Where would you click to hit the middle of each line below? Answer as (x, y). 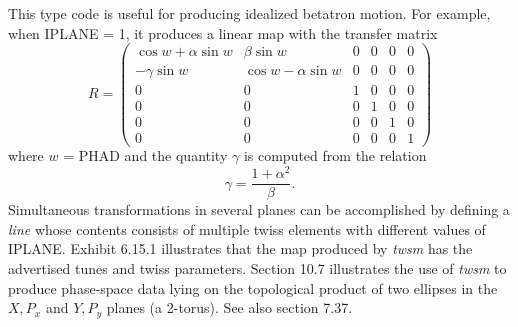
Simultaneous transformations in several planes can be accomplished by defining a (259, 209)
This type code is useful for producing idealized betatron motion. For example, (249, 13)
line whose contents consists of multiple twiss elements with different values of (247, 228)
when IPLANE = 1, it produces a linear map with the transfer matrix (223, 32)
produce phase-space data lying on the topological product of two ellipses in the (253, 287)
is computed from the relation (335, 155)
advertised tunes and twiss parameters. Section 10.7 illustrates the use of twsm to (257, 267)
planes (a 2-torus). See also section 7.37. (229, 307)
